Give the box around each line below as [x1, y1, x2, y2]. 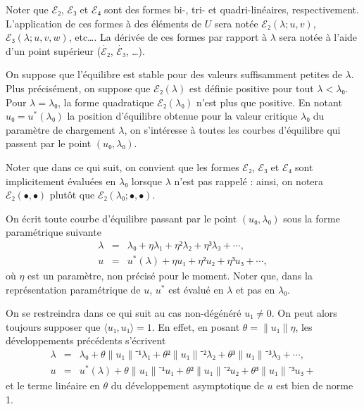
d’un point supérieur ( [6, 43, 101, 58]
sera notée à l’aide [279, 30, 358, 44]
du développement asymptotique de [111, 378, 264, 393]
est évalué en [168, 282, 224, 296]
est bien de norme [276, 378, 353, 393]
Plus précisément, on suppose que [6, 80, 151, 95]
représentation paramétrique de [6, 282, 141, 296]
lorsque [131, 173, 163, 188]
